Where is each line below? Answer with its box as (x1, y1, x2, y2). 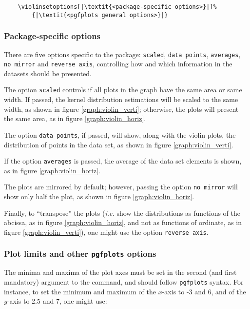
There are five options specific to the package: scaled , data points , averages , (4, 49, 241, 59)
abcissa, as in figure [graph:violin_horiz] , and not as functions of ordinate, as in (4, 217, 242, 227)
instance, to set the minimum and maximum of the (4, 286, 156, 296)
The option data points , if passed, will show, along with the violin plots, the (4, 129, 236, 140)
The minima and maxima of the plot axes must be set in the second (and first (4, 267, 237, 277)
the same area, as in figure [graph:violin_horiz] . (4, 113, 146, 124)
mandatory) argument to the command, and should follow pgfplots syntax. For (4, 276, 244, 287)
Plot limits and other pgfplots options (4, 247, 156, 260)
